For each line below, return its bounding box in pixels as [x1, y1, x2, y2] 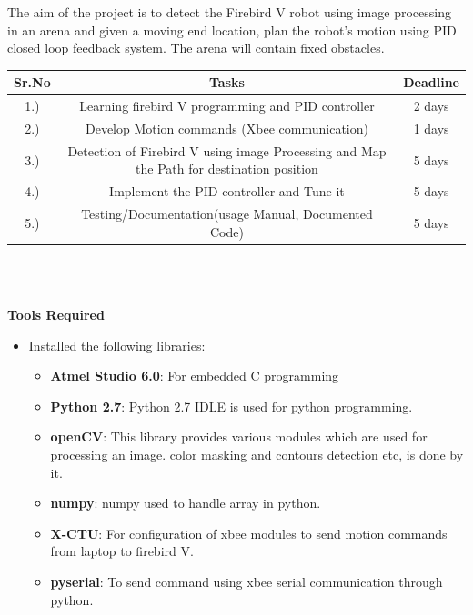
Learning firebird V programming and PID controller [79, 96, 375, 115]
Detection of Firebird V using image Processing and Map [67, 141, 387, 160]
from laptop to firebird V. [50, 541, 194, 560]
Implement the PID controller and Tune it [109, 182, 345, 201]
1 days [413, 118, 449, 137]
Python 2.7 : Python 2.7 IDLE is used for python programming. [50, 396, 413, 415]
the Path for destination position [136, 159, 318, 178]
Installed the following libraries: [28, 335, 206, 354]
